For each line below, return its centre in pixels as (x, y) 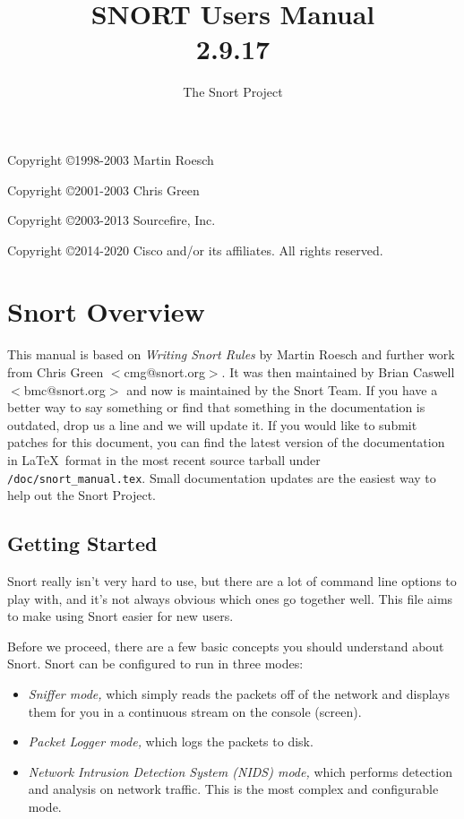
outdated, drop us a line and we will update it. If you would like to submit (212, 424)
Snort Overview (106, 311)
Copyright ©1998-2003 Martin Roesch (111, 159)
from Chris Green (56, 372)
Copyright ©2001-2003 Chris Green (103, 190)
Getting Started (82, 543)
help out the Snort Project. (82, 495)
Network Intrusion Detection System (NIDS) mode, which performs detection (240, 771)
